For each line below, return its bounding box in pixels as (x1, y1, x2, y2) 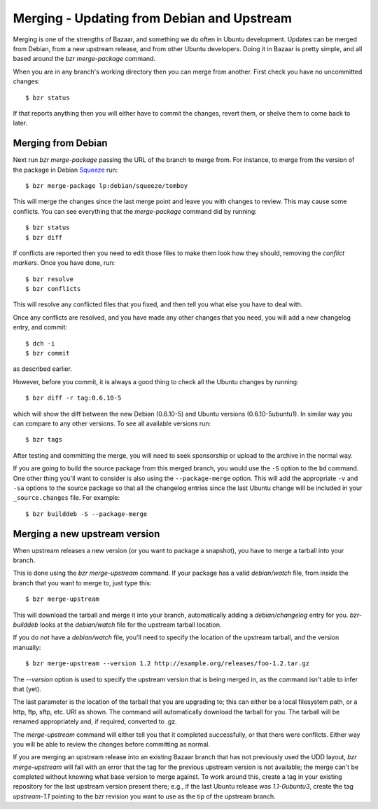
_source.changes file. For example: (13, 494, 120, 502)
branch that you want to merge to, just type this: (13, 578, 152, 587)
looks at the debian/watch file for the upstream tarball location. (39, 620, 222, 629)
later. (13, 119, 28, 128)
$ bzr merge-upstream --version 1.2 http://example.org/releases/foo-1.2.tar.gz (25, 660, 310, 667)
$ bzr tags (25, 435, 63, 444)
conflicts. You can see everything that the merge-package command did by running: (13, 207, 257, 215)
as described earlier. (13, 365, 73, 373)
